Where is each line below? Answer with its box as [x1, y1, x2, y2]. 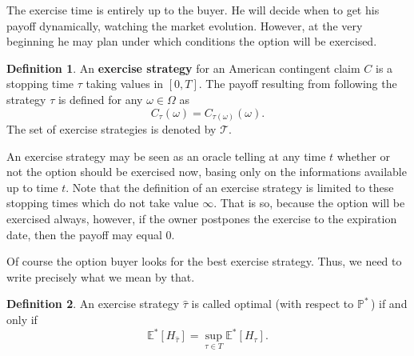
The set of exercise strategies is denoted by [6, 121, 217, 138]
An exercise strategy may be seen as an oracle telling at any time [6, 147, 326, 164]
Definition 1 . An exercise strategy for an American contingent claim [6, 59, 360, 76]
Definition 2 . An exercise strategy [6, 295, 180, 312]
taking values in [86, 75, 164, 92]
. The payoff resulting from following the [198, 75, 397, 92]
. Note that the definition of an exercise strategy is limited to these [66, 178, 394, 195]
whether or [336, 147, 390, 164]
